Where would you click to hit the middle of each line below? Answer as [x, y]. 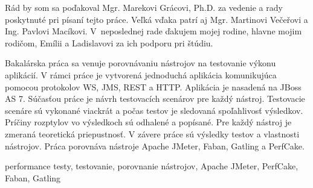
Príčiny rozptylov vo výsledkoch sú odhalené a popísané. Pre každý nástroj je [148, 122]
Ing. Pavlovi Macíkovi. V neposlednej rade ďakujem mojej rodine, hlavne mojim [153, 31]
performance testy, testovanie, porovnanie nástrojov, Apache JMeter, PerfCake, [152, 166]
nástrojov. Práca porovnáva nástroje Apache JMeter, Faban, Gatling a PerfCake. [155, 146]
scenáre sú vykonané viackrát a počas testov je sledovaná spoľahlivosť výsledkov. [154, 110]
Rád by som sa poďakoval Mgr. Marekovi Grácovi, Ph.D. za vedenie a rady [144, 7]
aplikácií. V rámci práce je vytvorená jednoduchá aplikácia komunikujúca [141, 74]
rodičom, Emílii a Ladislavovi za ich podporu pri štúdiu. [109, 42]
